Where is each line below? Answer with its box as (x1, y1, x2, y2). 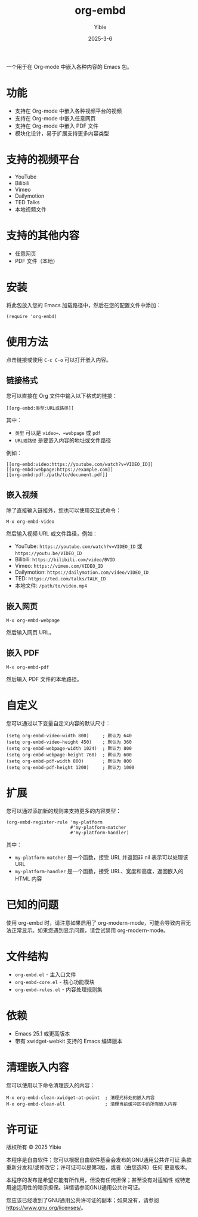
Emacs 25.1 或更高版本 (14, 1030, 70, 1037)
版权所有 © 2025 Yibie (6, 1143, 61, 1151)
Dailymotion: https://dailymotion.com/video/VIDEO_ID (14, 568, 149, 576)
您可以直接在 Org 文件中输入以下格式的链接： (6, 392, 118, 399)
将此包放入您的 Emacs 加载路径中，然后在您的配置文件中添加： (6, 301, 162, 308)
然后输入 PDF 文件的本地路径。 (6, 675, 82, 683)
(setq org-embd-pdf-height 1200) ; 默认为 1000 (6, 764, 135, 770)
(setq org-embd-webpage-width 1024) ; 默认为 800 (6, 745, 132, 752)
